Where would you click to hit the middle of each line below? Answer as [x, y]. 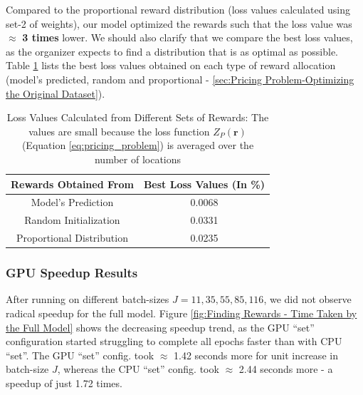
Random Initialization [72, 220]
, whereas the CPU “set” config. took [138, 369]
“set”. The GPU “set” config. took [80, 355]
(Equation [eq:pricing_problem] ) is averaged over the [138, 145]
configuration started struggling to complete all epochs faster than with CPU [174, 341]
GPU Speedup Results [72, 273]
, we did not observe [307, 299]
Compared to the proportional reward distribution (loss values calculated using [178, 9]
